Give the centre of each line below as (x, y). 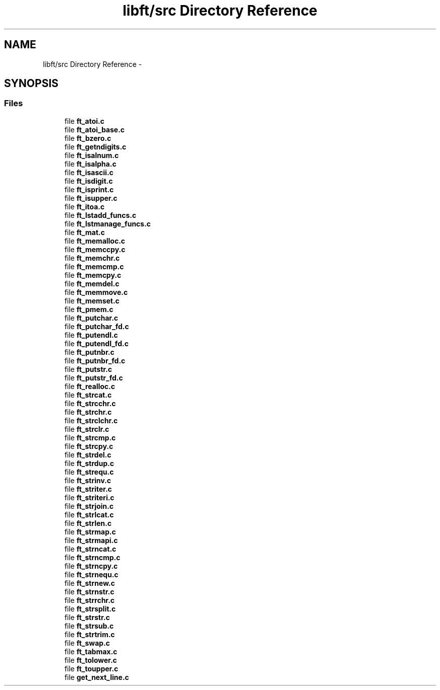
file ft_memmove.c (96, 292)
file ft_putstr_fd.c (94, 377)
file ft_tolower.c (91, 660)
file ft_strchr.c (88, 412)
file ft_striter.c (88, 489)
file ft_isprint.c (89, 189)
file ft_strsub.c (89, 626)
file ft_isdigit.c (89, 181)
